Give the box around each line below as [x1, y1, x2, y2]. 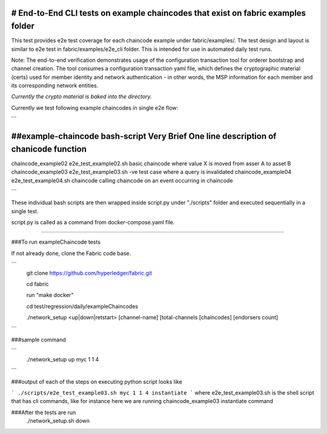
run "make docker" [26, 292, 74, 299]
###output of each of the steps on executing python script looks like [11, 378, 183, 385]
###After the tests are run [11, 409, 76, 416]
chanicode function [11, 144, 87, 154]
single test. [11, 207, 39, 215]
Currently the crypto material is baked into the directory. [11, 93, 152, 100]
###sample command [11, 336, 66, 343]
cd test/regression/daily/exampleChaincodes [26, 302, 139, 310]
